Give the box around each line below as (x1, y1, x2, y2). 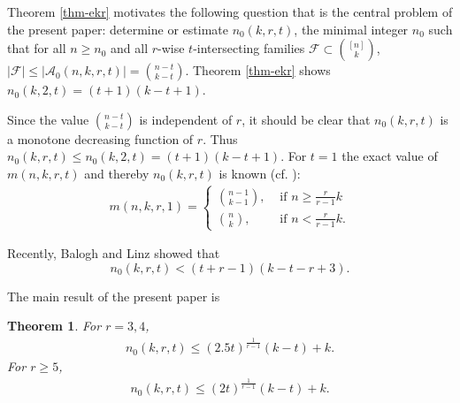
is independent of (139, 110, 233, 128)
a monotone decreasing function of (7, 129, 194, 148)
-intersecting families (193, 39, 305, 57)
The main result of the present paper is (7, 286, 220, 305)
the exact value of (341, 147, 438, 165)
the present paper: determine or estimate (7, 19, 228, 38)
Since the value (7, 110, 89, 128)
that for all (7, 39, 66, 57)
